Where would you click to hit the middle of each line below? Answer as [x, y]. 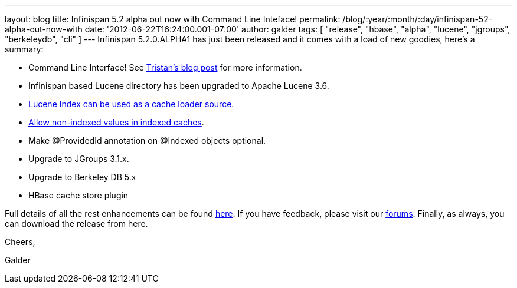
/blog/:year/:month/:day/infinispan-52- [418, 19]
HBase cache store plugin [78, 195]
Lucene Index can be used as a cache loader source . [131, 104]
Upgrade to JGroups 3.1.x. [79, 159]
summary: [24, 49]
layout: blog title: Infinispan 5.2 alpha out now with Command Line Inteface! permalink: [173, 19]
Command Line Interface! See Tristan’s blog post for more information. [165, 67]
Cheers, [20, 242]
